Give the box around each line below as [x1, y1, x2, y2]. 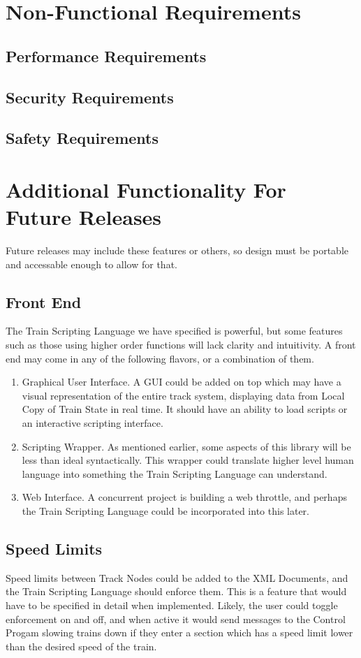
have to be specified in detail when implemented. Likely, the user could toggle [6, 597, 338, 612]
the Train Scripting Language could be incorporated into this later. [22, 503, 309, 518]
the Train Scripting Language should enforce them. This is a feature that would [6, 584, 347, 599]
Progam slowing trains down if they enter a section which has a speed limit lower [6, 625, 353, 640]
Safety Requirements [6, 127, 159, 149]
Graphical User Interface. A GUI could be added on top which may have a [22, 374, 341, 389]
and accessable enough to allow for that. [6, 256, 177, 271]
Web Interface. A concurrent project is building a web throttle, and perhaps [22, 490, 347, 504]
